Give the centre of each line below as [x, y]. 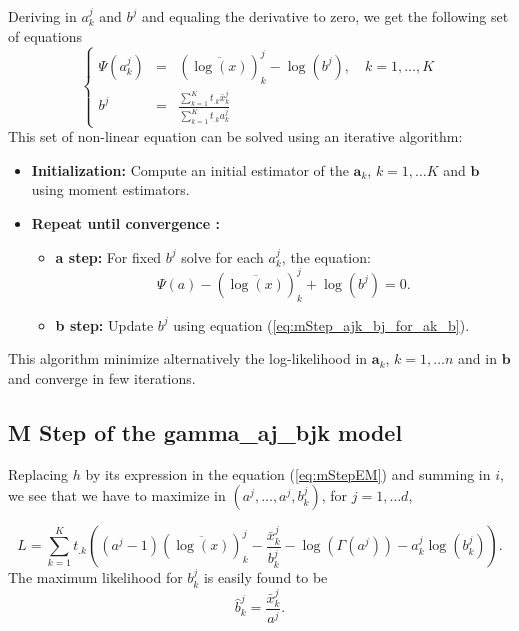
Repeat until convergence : [125, 223]
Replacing [38, 473]
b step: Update [104, 324]
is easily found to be [265, 577]
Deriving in [42, 16]
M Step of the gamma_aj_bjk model [205, 431]
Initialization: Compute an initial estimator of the [190, 169]
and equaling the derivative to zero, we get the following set [325, 16]
